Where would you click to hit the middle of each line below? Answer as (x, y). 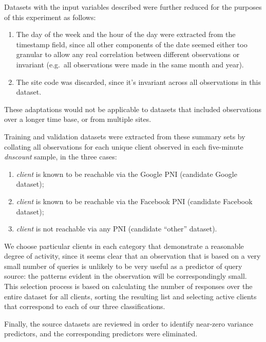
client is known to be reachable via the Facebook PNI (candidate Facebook (134, 201)
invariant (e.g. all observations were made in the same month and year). (130, 64)
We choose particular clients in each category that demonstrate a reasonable (124, 246)
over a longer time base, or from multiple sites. (78, 119)
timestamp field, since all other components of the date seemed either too (132, 44)
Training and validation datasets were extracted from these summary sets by (125, 136)
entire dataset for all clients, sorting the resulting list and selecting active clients (130, 296)
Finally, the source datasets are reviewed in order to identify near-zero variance (129, 323)
